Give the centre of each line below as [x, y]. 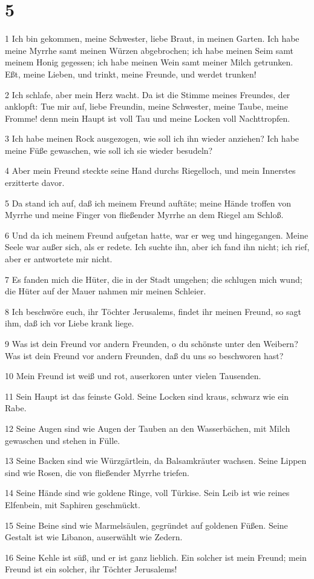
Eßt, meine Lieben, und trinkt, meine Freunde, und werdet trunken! [131, 74]
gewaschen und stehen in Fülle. [63, 440]
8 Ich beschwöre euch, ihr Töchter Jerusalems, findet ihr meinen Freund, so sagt [153, 311]
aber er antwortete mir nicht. [59, 259]
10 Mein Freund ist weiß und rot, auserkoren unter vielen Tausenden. [133, 376]
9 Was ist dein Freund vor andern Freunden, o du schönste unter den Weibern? [152, 343]
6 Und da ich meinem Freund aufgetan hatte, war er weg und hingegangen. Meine [157, 235]
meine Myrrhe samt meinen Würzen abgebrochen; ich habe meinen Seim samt [149, 50]
